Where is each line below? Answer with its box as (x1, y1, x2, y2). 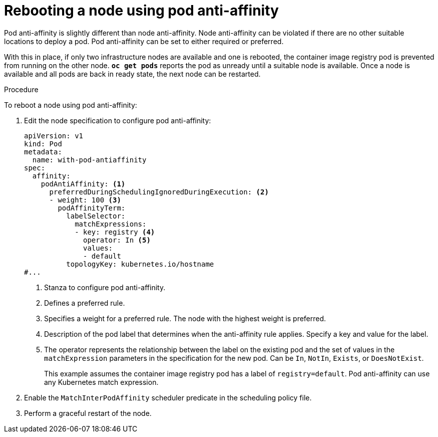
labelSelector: (66, 211, 126, 220)
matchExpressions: (75, 220, 147, 228)
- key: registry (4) (75, 228, 155, 236)
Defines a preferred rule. (44, 298, 125, 307)
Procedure (4, 85, 39, 94)
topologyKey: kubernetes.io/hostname (66, 260, 214, 268)
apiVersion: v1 (24, 131, 84, 140)
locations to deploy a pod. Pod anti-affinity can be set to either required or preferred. (4, 37, 284, 46)
